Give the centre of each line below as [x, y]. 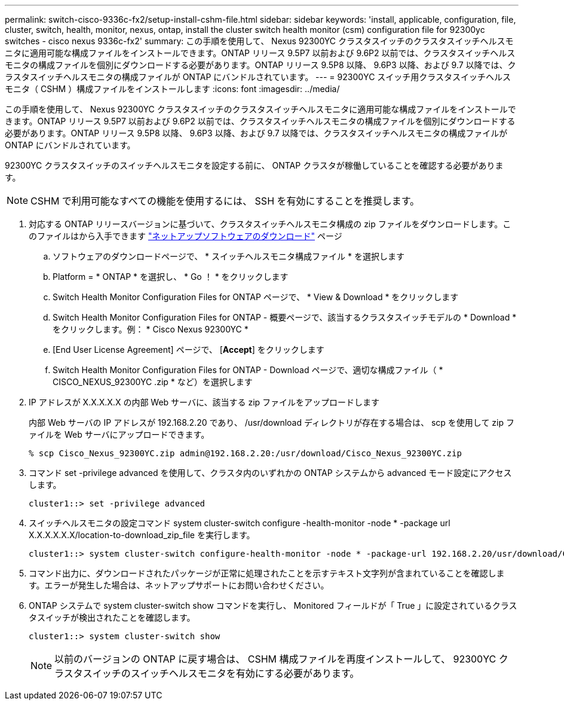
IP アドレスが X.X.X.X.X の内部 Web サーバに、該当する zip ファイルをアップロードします [204, 402]
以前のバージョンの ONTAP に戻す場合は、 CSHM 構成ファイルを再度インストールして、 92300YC [275, 659]
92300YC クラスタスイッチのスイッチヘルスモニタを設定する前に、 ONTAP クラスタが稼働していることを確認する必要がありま [254, 165]
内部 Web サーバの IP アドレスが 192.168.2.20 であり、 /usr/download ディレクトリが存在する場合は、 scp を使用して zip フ [272, 422]
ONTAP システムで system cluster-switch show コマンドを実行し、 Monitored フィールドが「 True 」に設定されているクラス [273, 605]
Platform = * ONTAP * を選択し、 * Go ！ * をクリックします [171, 277]
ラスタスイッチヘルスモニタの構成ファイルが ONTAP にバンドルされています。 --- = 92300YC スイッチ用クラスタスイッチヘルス [258, 77]
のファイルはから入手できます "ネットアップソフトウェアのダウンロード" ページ [186, 236]
